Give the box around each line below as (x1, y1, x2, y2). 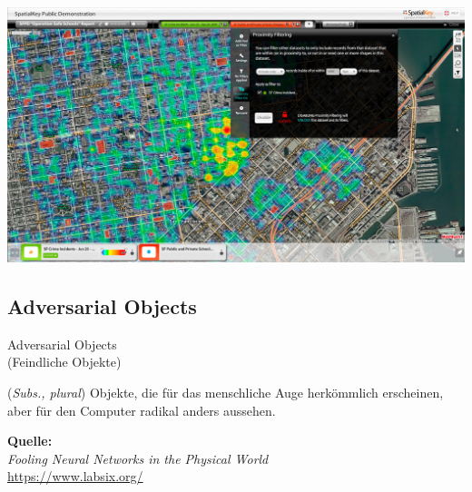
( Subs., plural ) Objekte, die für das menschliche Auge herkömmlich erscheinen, (7, 383, 444, 402)
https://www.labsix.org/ (7, 467, 143, 486)
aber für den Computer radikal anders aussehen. (7, 400, 276, 419)
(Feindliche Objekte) (7, 352, 122, 371)
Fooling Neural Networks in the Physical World (7, 448, 269, 467)
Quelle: (7, 431, 53, 450)
